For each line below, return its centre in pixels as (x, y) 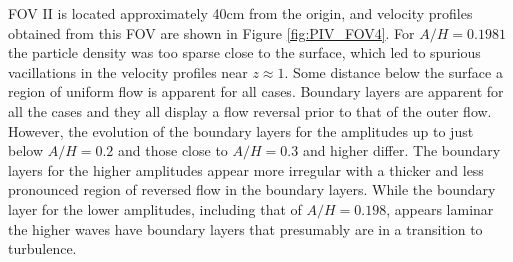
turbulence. (42, 248)
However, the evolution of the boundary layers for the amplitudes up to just (241, 130)
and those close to (173, 150)
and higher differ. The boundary (401, 150)
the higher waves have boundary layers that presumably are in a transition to (245, 228)
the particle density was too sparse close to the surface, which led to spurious (244, 52)
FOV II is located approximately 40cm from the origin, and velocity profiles (240, 13)
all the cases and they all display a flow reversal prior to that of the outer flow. (250, 110)
